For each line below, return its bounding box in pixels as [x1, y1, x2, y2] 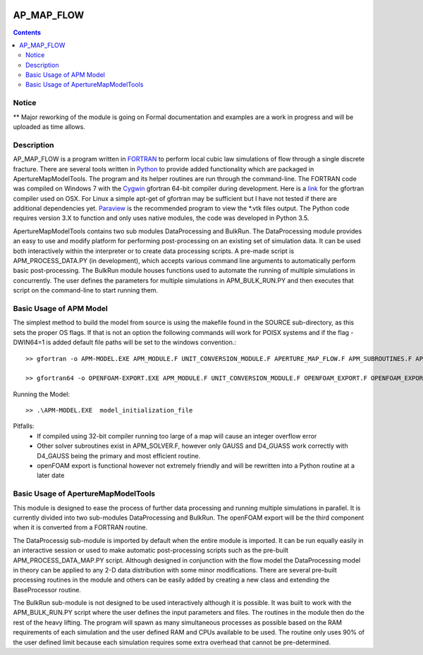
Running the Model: [13, 390, 70, 398]
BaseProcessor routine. [13, 585, 81, 594]
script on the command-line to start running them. [13, 286, 159, 295]
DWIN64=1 [13, 338, 45, 347]
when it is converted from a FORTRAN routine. [13, 523, 148, 532]
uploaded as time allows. [13, 123, 86, 130]
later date [37, 471, 65, 479]
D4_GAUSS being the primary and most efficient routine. [37, 451, 201, 460]
